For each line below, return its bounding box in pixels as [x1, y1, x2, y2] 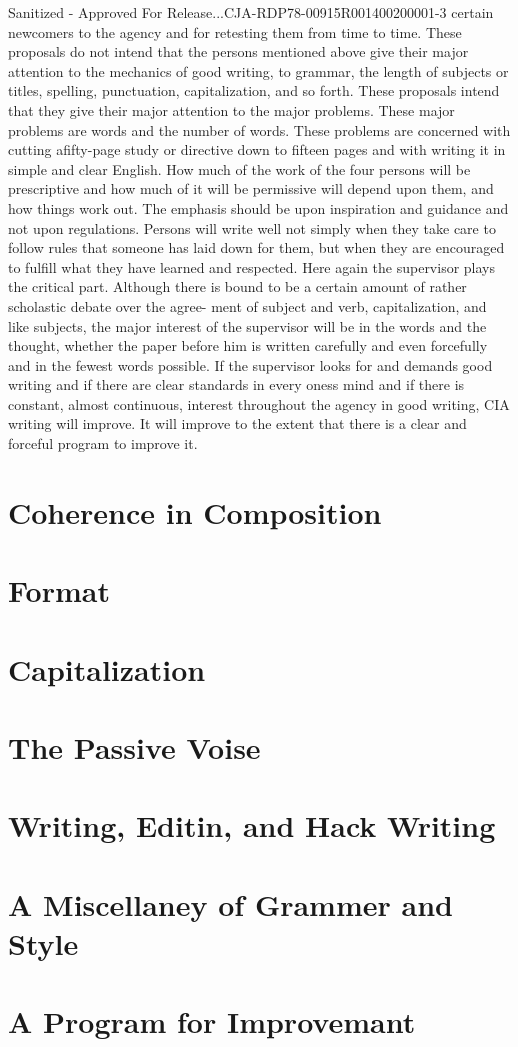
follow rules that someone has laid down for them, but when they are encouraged [8, 237, 505, 258]
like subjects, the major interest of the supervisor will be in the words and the [8, 315, 487, 336]
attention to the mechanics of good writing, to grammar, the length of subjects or [8, 60, 509, 81]
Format [8, 570, 110, 611]
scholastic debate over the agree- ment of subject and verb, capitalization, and [8, 295, 487, 316]
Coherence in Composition [8, 491, 382, 532]
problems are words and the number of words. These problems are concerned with [8, 119, 511, 140]
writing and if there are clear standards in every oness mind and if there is [8, 374, 465, 395]
